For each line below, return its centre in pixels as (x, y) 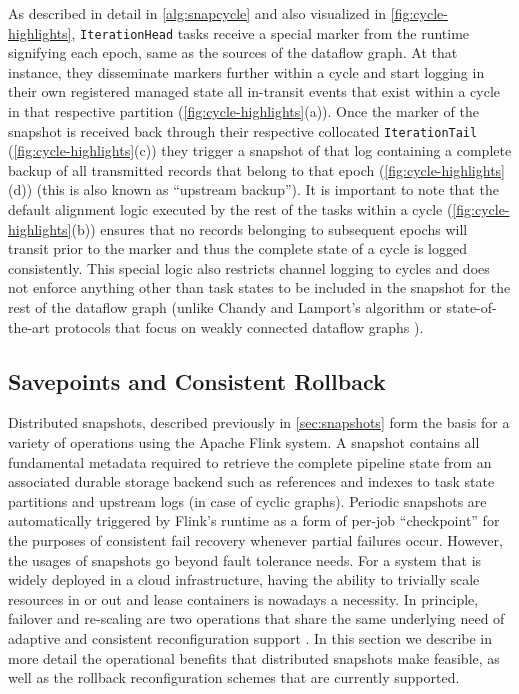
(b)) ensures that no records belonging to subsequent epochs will (269, 228)
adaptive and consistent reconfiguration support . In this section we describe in (250, 637)
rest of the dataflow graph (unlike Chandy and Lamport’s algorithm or (225, 307)
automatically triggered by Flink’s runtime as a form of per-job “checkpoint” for (254, 520)
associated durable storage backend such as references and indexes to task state (251, 481)
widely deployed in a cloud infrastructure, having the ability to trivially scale (244, 579)
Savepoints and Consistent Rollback (197, 380)
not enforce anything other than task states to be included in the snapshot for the (259, 287)
